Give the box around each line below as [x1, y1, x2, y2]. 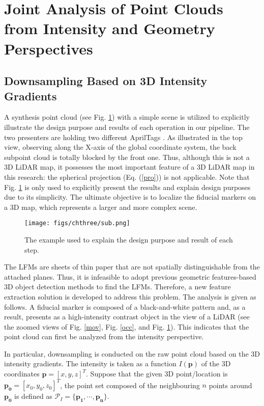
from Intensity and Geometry [4, 18, 215, 39]
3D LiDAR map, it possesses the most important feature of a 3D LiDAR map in [4, 161, 255, 172]
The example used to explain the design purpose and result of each [24, 234, 233, 245]
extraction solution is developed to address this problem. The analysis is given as [4, 291, 256, 302]
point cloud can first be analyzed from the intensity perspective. [4, 331, 204, 342]
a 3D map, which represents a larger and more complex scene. [4, 201, 197, 212]
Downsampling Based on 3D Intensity [4, 73, 208, 89]
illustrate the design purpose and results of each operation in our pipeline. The [4, 121, 250, 132]
